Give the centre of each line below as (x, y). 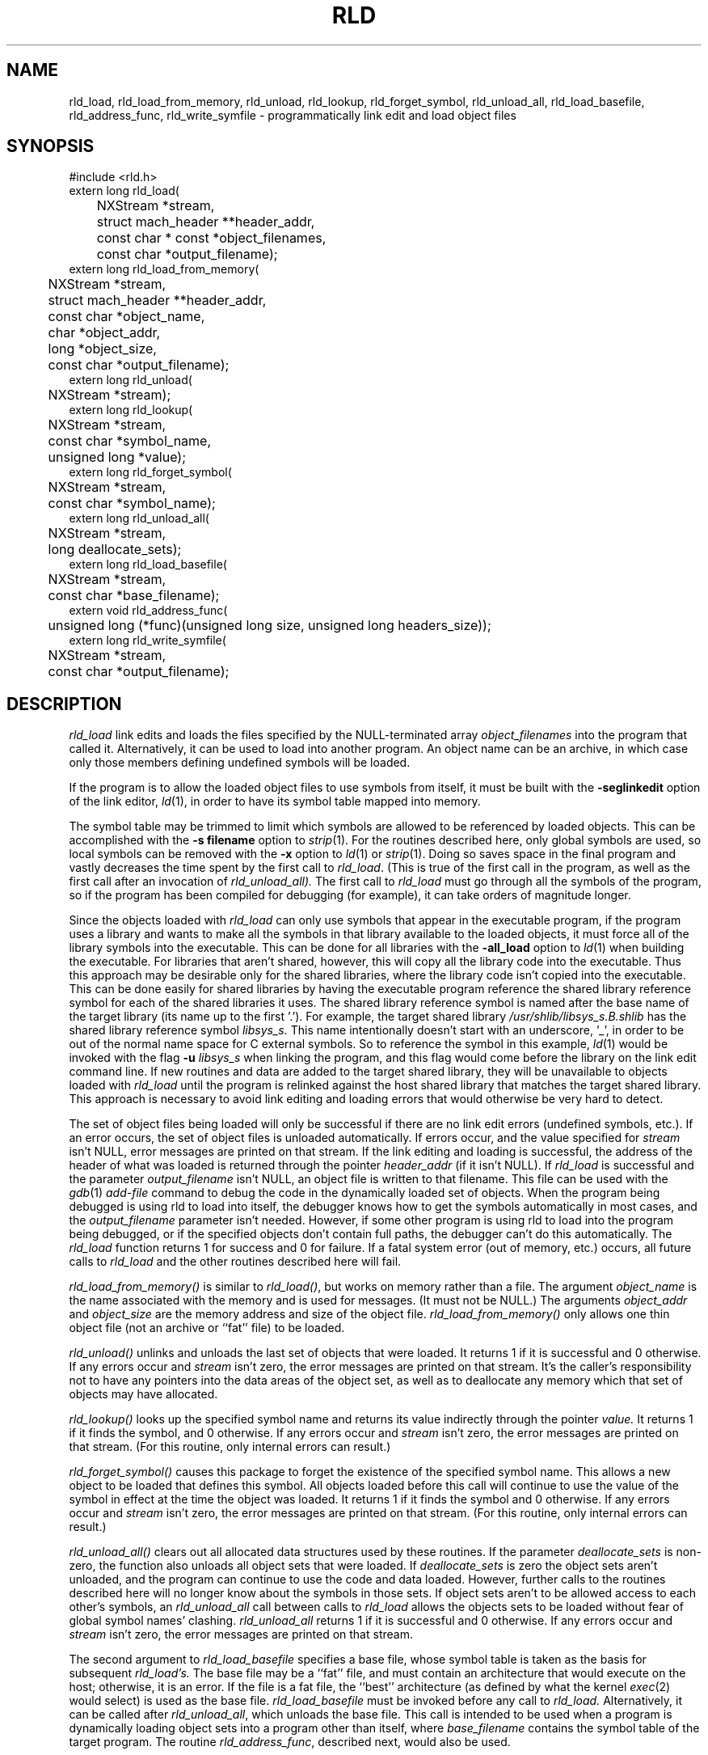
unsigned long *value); (117, 457)
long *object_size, (102, 349)
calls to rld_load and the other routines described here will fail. (235, 1262)
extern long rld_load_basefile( (148, 565)
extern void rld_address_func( (148, 611)
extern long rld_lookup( (131, 410)
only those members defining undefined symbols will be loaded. (240, 763)
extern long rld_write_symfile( (147, 641)
